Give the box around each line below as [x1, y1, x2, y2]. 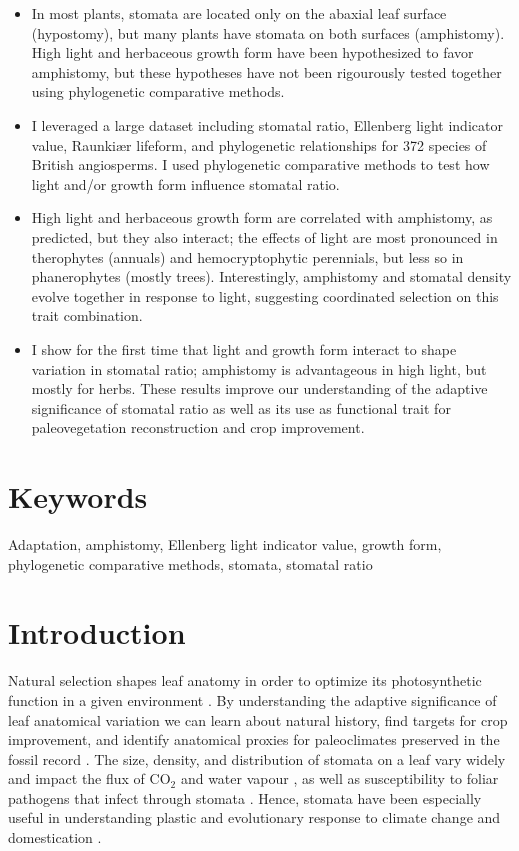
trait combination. [31, 305, 143, 326]
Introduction [8, 612, 186, 653]
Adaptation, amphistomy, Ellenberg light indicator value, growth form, [8, 534, 442, 554]
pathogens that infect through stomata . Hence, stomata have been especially [8, 787, 482, 808]
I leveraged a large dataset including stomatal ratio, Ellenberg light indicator [31, 114, 503, 135]
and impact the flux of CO [8, 768, 171, 789]
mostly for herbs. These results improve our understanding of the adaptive [31, 378, 488, 399]
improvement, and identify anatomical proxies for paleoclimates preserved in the [8, 729, 500, 750]
